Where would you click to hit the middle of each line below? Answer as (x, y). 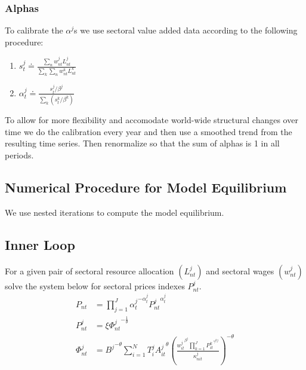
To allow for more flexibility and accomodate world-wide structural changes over (152, 120)
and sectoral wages (240, 270)
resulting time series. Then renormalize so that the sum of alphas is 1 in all (142, 143)
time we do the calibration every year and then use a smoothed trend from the (149, 131)
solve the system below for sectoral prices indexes (95, 285)
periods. (19, 155)
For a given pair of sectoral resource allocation (89, 270)
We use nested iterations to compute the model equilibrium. (115, 212)
